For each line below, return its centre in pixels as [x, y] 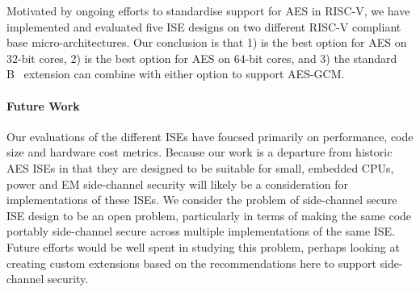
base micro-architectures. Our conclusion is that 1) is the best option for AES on [207, 42]
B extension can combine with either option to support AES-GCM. [176, 74]
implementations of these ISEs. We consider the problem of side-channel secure [202, 200]
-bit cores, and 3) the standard [321, 58]
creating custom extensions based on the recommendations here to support [191, 263]
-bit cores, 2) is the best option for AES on [124, 58]
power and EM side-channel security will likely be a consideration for [177, 184]
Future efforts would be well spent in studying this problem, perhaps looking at [203, 246]
